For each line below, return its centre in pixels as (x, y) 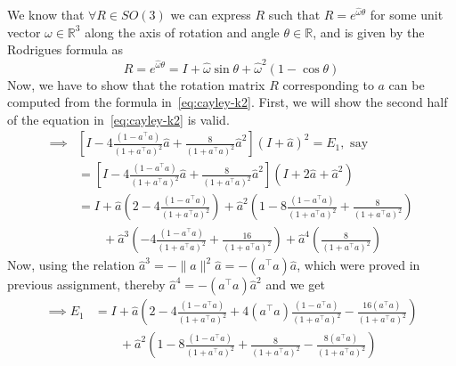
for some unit (407, 14)
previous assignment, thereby (86, 285)
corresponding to (328, 84)
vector (24, 32)
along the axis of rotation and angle (182, 32)
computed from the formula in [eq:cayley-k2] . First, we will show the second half (228, 102)
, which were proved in (358, 265)
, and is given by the (369, 32)
